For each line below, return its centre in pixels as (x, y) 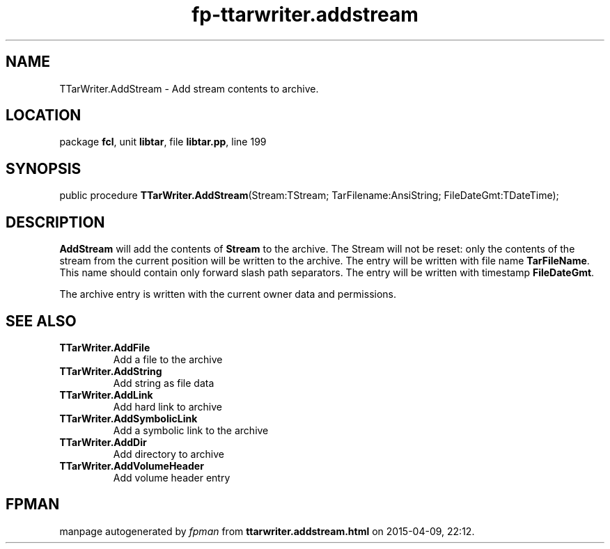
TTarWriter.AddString (111, 371)
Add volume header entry (172, 477)
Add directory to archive (169, 454)
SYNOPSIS (44, 168)
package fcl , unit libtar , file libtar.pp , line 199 (163, 142)
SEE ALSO (41, 321)
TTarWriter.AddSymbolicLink (128, 418)
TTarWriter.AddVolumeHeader (132, 466)
